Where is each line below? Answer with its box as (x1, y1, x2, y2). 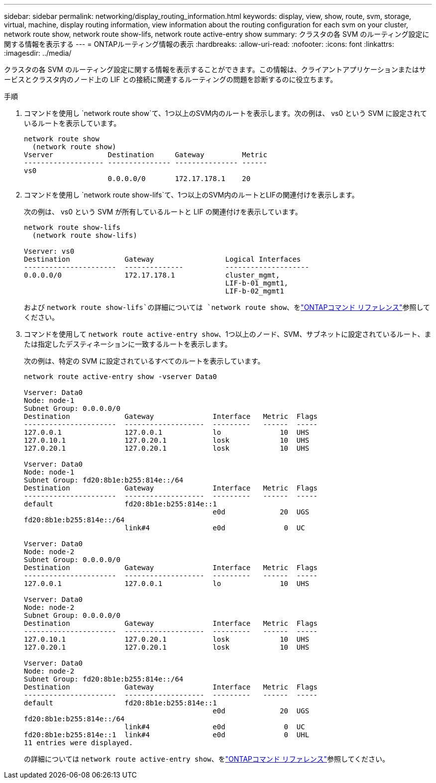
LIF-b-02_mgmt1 (225, 287, 284, 295)
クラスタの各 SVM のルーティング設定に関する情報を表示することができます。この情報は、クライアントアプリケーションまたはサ (4, 65, 426, 74)
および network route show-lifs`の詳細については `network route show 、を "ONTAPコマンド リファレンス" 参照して (24, 303, 431, 311)
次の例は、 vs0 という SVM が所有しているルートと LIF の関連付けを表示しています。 (24, 207, 302, 216)
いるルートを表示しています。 (24, 119, 121, 127)
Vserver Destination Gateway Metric (24, 151, 267, 159)
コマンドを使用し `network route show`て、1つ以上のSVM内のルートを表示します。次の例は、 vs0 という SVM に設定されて (24, 109, 428, 117)
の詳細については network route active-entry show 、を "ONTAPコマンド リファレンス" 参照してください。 (24, 755, 390, 763)
